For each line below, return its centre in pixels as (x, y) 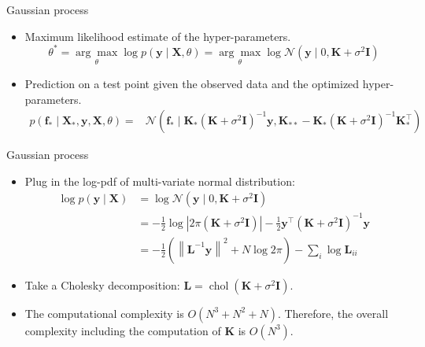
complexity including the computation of (123, 330)
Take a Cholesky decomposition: (102, 284)
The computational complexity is (104, 313)
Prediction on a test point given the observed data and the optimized (192, 83)
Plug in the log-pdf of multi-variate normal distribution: (160, 181)
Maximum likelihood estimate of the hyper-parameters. (158, 36)
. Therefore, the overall (333, 313)
